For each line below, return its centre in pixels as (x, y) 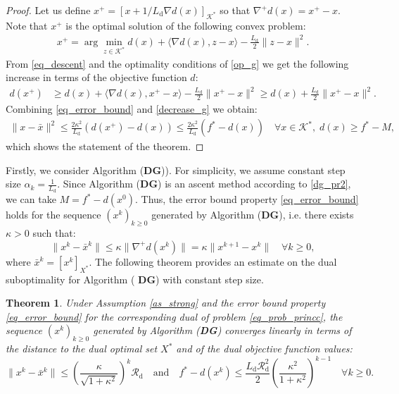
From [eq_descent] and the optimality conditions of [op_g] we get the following (177, 63)
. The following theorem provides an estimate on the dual (213, 261)
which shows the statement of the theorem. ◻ (105, 146)
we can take (31, 199)
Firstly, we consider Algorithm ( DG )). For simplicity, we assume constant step (176, 170)
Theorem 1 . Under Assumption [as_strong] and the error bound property (166, 303)
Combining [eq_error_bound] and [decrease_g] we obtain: (132, 109)
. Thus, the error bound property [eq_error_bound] (247, 199)
